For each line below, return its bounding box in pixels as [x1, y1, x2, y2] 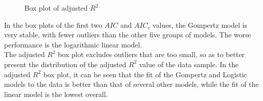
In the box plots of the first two [4, 19, 102, 30]
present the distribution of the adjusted [4, 59, 127, 69]
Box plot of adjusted [24, 3, 88, 13]
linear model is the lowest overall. [4, 88, 108, 99]
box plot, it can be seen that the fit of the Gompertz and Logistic [43, 69, 247, 79]
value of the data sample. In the [139, 59, 239, 69]
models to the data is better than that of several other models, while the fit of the [4, 79, 259, 89]
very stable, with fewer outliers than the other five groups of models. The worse [4, 29, 251, 40]
